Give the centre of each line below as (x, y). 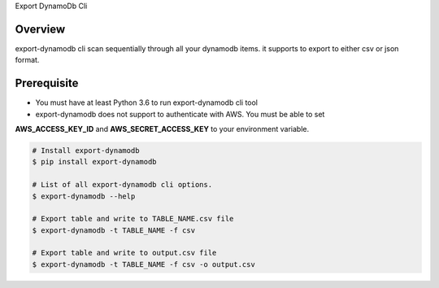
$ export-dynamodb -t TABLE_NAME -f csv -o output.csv (143, 264)
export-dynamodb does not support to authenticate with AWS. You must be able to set (180, 114)
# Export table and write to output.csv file (124, 253)
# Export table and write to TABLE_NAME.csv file (133, 219)
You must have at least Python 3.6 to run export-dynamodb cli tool (147, 103)
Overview (40, 29)
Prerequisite (47, 83)
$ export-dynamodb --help (84, 196)
